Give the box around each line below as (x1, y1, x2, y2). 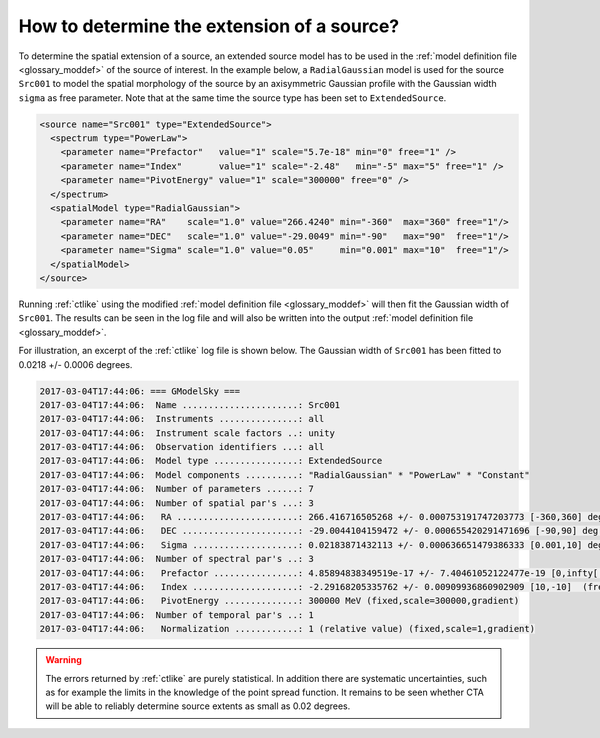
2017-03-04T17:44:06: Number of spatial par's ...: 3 (39, 497, 314, 509)
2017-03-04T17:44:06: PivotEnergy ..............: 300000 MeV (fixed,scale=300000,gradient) (39, 595, 520, 607)
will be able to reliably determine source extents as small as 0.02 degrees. (45, 700, 351, 712)
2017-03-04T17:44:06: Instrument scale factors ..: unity (39, 427, 335, 439)
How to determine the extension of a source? (18, 15, 400, 37)
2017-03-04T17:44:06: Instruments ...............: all (39, 413, 325, 425)
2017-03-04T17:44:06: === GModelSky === (39, 385, 240, 397)
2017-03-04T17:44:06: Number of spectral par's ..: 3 (39, 553, 314, 565)
